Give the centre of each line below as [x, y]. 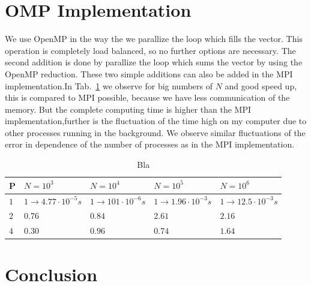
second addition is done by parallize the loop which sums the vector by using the [154, 62]
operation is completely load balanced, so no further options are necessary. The [150, 50]
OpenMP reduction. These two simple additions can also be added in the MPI [149, 73]
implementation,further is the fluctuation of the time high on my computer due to [156, 121]
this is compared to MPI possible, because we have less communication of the [147, 97]
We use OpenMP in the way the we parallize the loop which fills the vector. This [154, 39]
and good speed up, [261, 85]
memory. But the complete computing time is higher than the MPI [128, 109]
